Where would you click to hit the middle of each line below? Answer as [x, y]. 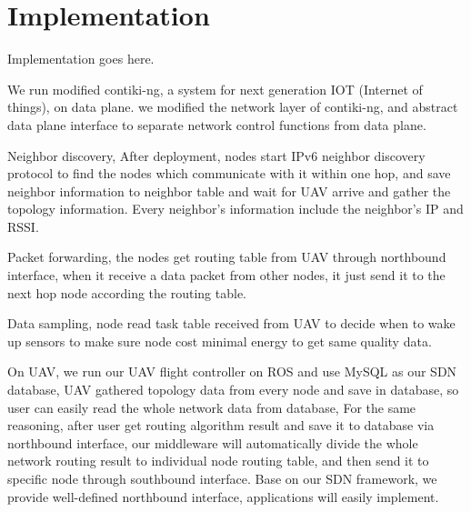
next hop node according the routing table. [127, 292]
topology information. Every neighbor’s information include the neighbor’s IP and [235, 209]
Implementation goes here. [81, 59]
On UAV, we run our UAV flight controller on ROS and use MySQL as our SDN [232, 371]
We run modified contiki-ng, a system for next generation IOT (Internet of [215, 89]
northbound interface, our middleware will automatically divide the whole [213, 442]
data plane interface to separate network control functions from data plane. [217, 124]
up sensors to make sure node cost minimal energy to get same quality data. [220, 341]
